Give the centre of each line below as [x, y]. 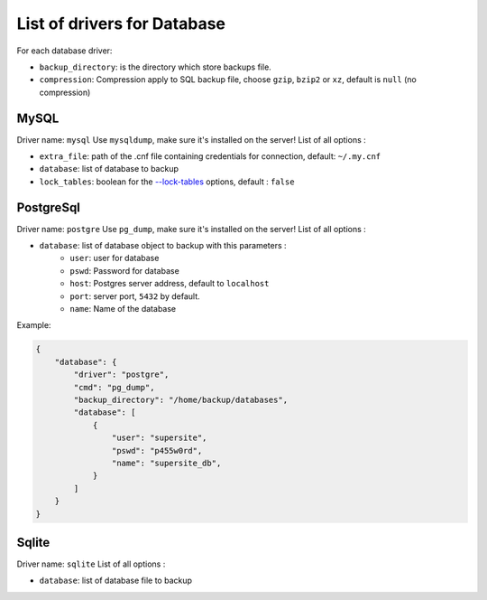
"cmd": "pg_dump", [114, 387]
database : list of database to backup [109, 169]
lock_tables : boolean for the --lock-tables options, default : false [167, 182]
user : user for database [115, 258]
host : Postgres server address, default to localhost [170, 284]
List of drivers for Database [121, 23]
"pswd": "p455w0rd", [157, 450]
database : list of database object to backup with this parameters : [163, 246]
